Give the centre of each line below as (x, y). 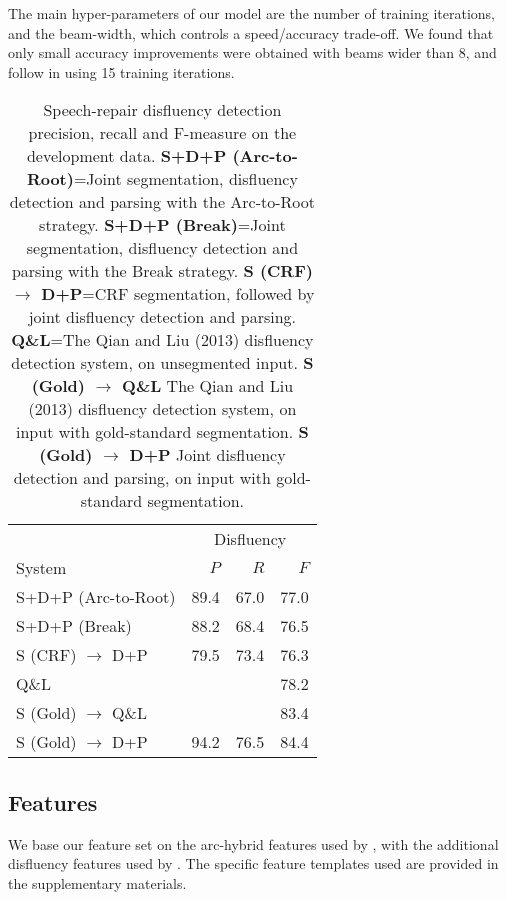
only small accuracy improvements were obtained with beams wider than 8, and (252, 52)
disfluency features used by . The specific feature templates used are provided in (253, 863)
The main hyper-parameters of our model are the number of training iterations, (251, 13)
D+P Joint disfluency (207, 455)
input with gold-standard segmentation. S (162, 432)
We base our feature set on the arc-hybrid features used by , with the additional (253, 843)
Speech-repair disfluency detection (162, 110)
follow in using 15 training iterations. (121, 71)
